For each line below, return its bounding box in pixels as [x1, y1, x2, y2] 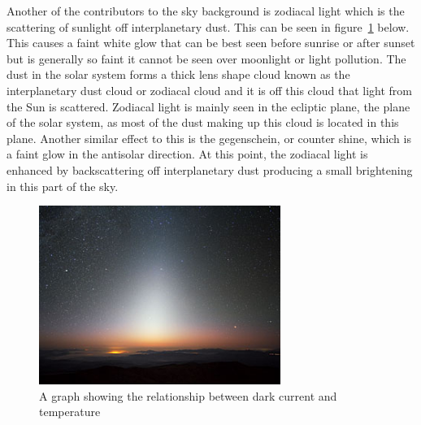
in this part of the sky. [7, 177, 119, 194]
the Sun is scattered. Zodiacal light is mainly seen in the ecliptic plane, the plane [7, 98, 410, 115]
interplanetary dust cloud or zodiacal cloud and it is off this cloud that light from [7, 81, 412, 98]
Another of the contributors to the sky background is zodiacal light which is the [7, 2, 405, 19]
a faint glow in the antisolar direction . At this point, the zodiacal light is [7, 145, 368, 163]
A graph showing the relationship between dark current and [39, 387, 337, 404]
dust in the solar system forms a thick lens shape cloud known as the [7, 66, 350, 83]
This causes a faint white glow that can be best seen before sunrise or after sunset [7, 34, 415, 51]
